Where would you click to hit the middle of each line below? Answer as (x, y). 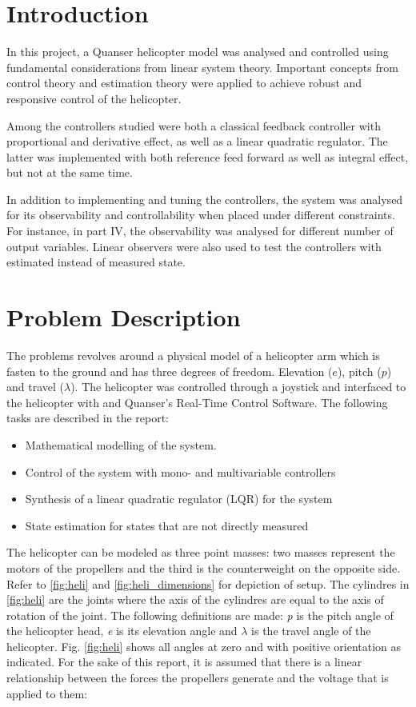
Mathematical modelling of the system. (121, 444)
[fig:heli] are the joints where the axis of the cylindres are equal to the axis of (195, 599)
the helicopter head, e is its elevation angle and (122, 631)
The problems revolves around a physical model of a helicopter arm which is (193, 355)
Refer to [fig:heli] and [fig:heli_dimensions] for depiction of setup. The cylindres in (208, 583)
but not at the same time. (70, 172)
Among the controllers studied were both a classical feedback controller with (194, 125)
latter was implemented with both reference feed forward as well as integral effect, (208, 156)
